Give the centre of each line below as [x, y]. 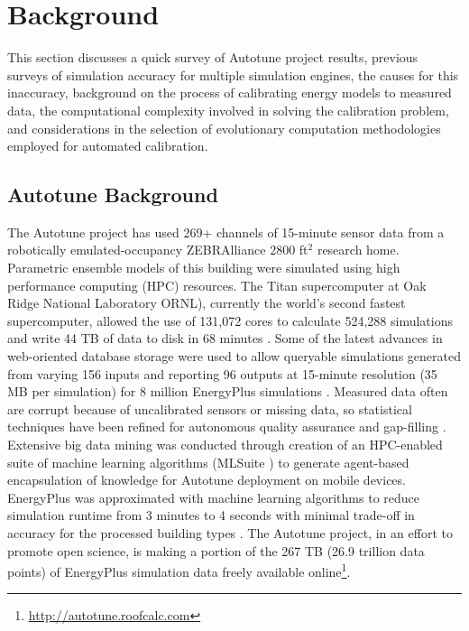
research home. [358, 250]
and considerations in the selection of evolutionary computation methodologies [224, 128]
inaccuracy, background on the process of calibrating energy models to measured [230, 93]
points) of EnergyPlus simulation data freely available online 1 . [179, 570]
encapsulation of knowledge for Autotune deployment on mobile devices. [207, 480]
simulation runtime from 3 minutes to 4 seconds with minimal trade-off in [211, 515]
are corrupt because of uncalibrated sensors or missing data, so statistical [210, 408]
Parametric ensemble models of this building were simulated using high [204, 268]
